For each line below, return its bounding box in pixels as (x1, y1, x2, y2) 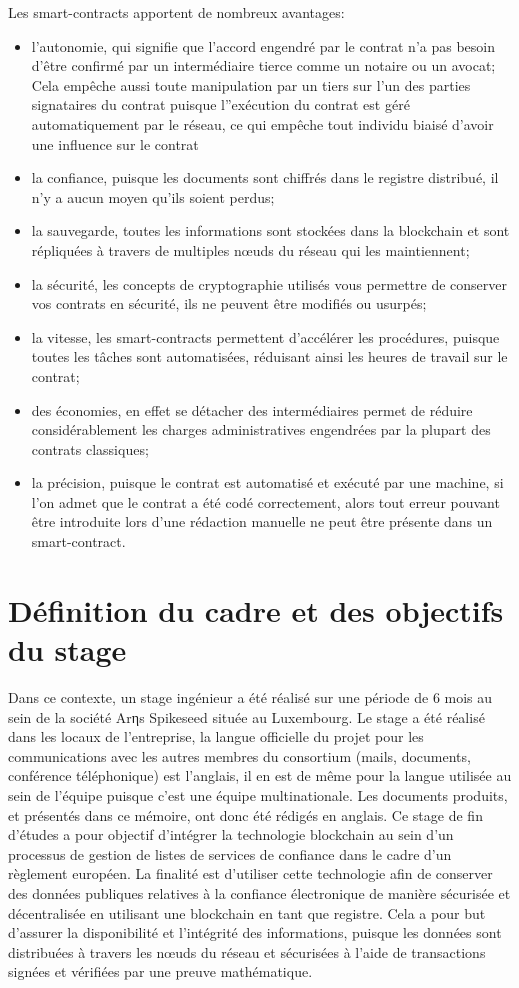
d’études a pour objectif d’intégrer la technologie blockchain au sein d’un (8, 824, 454, 845)
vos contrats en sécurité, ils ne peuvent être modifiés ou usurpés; (31, 293, 427, 314)
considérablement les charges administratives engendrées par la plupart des (31, 419, 491, 440)
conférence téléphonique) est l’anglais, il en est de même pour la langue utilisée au (8, 765, 512, 786)
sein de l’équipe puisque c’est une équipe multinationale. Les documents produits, (8, 784, 508, 805)
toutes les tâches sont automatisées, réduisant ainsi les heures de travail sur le (31, 346, 508, 367)
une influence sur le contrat (31, 133, 199, 154)
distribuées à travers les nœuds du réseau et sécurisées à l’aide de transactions (8, 941, 486, 962)
